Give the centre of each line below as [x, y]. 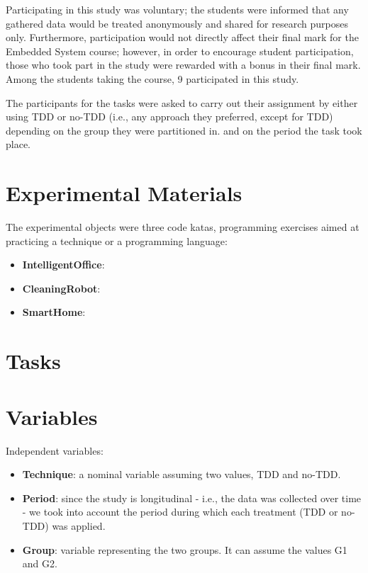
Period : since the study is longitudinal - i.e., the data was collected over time [192, 498]
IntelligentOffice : [63, 265]
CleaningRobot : [61, 288]
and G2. [40, 563]
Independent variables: [55, 450]
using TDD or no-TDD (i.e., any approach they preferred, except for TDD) [169, 117]
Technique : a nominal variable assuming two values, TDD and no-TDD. [182, 474]
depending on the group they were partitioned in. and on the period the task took [184, 130]
